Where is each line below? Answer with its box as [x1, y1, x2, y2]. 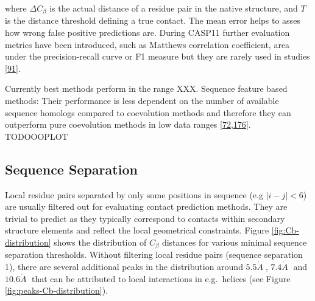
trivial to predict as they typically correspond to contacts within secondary [5, 212, 285, 224]
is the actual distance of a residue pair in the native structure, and [49, 2, 298, 14]
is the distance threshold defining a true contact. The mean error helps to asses [5, 14, 300, 27]
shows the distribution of [54, 235, 147, 248]
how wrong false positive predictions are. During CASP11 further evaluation [5, 26, 290, 39]
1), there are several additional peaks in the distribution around [5, 260, 243, 273]
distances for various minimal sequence [161, 235, 307, 248]
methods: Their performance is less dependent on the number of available [5, 94, 279, 107]
